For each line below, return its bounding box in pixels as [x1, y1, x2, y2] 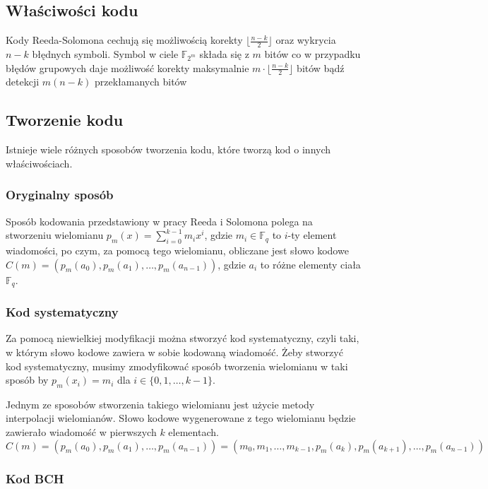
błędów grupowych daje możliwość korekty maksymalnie [6, 60, 249, 75]
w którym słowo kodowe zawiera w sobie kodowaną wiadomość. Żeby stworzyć [6, 344, 343, 359]
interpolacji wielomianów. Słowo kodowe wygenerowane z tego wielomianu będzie [6, 411, 356, 425]
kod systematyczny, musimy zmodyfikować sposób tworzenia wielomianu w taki [6, 358, 348, 373]
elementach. [168, 425, 219, 440]
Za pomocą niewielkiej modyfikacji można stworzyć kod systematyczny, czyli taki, [6, 331, 359, 346]
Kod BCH [6, 469, 64, 487]
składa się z [199, 47, 249, 61]
